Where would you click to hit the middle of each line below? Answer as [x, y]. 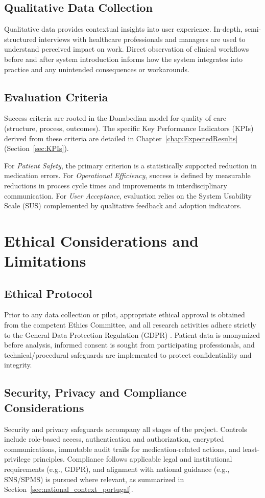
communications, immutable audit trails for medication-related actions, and [122, 449]
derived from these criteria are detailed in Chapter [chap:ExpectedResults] [121, 138]
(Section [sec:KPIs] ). [37, 148]
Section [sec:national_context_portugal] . [69, 489]
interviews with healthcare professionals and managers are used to [142, 39]
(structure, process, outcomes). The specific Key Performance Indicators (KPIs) [129, 128]
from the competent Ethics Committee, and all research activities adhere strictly [130, 325]
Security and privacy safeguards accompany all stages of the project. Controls [126, 429]
